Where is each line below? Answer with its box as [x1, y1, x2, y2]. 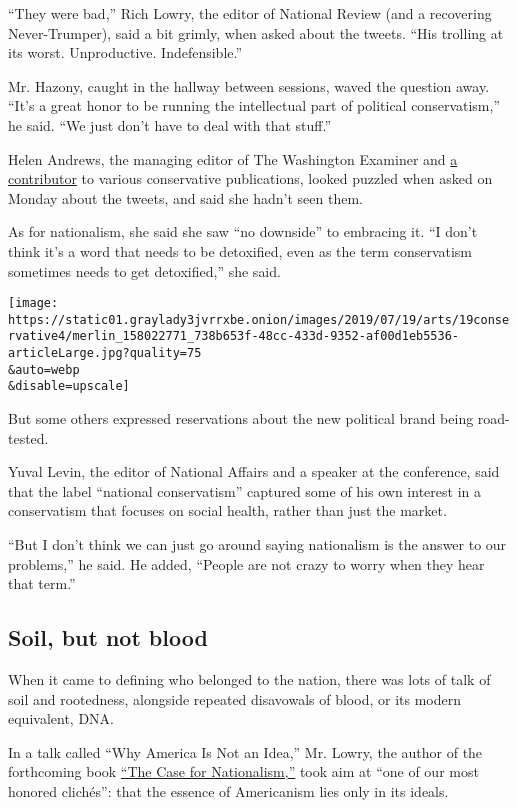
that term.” [8, 573, 76, 594]
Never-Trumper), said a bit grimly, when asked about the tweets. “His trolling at [8, 22, 504, 43]
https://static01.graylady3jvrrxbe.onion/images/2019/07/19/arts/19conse [8, 312, 510, 327]
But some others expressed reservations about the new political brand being [8, 408, 474, 429]
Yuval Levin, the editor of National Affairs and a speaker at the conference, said [8, 461, 500, 482]
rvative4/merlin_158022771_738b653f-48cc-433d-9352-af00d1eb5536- [8, 329, 460, 344]
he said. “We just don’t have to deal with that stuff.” [8, 114, 332, 135]
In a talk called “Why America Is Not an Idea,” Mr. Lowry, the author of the [8, 741, 483, 762]
